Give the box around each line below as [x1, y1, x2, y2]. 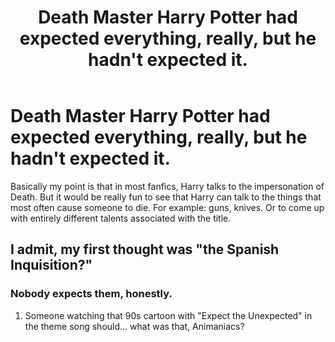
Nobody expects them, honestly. [10, 287, 173, 301]
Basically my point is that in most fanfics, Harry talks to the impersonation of [10, 180, 325, 192]
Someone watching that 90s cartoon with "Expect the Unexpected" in [24, 309, 313, 321]
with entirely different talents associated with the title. [10, 212, 232, 224]
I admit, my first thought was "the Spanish [10, 241, 280, 258]
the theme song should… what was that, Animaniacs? [24, 320, 245, 332]
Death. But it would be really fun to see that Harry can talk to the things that [10, 191, 322, 203]
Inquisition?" [10, 257, 93, 274]
